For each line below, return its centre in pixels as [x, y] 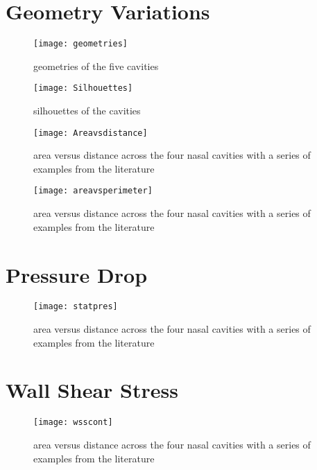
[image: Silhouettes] [83, 88]
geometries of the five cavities [96, 66]
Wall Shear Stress [92, 390]
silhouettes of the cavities [87, 111]
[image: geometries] [81, 44]
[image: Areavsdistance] [91, 133]
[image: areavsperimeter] [93, 191]
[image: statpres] [76, 307]
